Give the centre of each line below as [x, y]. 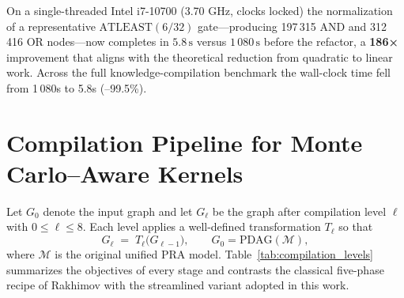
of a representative [51, 26]
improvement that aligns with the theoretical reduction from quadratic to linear [200, 57]
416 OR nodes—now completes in [88, 41]
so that [356, 226]
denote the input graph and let [118, 211]
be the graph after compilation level [299, 211]
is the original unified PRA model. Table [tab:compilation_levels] [214, 254]
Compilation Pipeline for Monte [185, 142]
